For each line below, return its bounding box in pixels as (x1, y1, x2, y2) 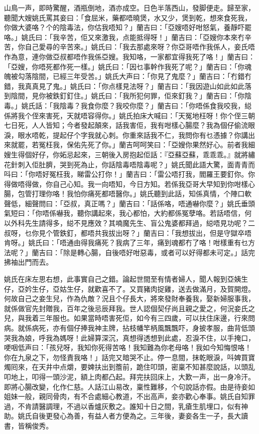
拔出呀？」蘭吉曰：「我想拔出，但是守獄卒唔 (108, 227, 252, 238)
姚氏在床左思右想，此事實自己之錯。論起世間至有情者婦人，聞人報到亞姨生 (4, 274, 248, 284)
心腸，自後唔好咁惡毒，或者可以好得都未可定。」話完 (84, 247, 255, 257)
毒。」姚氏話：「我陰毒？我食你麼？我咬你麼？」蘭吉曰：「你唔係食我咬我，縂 (4, 100, 252, 110)
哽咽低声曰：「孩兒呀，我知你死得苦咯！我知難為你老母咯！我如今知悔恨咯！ (4, 342, 252, 353)
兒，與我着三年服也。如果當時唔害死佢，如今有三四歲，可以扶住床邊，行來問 (4, 313, 255, 323)
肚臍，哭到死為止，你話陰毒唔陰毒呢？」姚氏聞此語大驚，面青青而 (38, 159, 255, 169)
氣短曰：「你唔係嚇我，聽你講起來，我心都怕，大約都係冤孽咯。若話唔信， (4, 208, 245, 218)
